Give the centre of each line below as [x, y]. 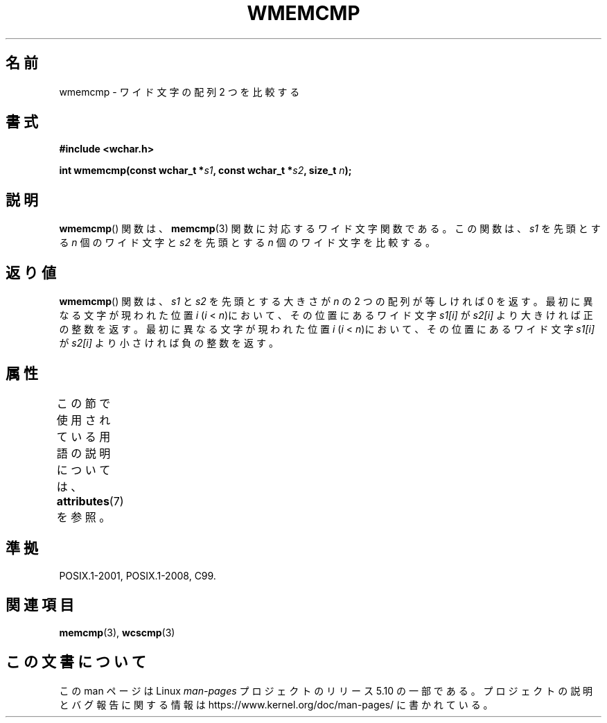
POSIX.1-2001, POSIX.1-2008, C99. [138, 575]
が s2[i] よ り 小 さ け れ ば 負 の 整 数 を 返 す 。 [169, 343]
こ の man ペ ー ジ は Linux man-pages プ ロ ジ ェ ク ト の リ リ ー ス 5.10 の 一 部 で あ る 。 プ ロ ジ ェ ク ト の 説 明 [326, 690]
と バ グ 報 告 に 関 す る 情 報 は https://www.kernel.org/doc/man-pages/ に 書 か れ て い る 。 [276, 704]
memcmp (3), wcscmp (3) [117, 632]
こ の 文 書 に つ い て [76, 662]
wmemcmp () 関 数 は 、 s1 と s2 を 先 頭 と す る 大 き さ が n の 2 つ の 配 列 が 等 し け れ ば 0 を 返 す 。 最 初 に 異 [326, 302]
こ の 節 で [83, 403]
